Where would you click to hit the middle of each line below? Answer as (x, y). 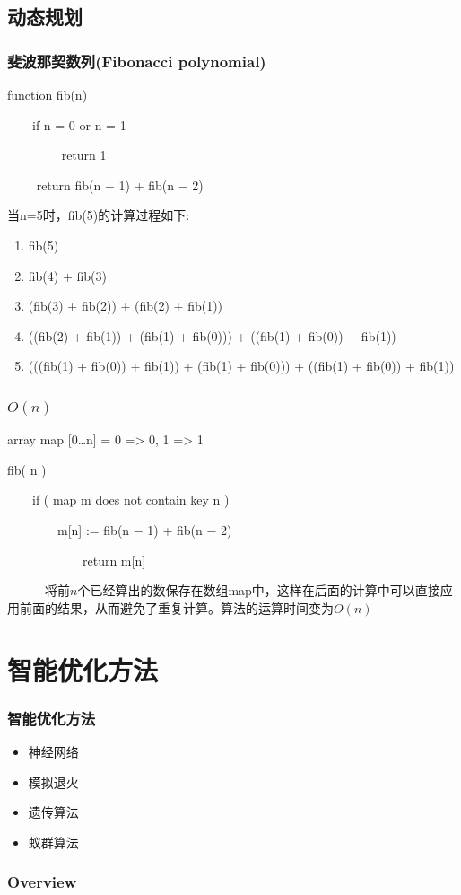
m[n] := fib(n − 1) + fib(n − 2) (144, 529)
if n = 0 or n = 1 (79, 124)
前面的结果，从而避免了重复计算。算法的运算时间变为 (176, 607)
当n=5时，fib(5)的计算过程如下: (99, 215)
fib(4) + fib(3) (67, 275)
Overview (42, 882)
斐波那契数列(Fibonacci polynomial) (137, 61)
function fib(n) (48, 94)
